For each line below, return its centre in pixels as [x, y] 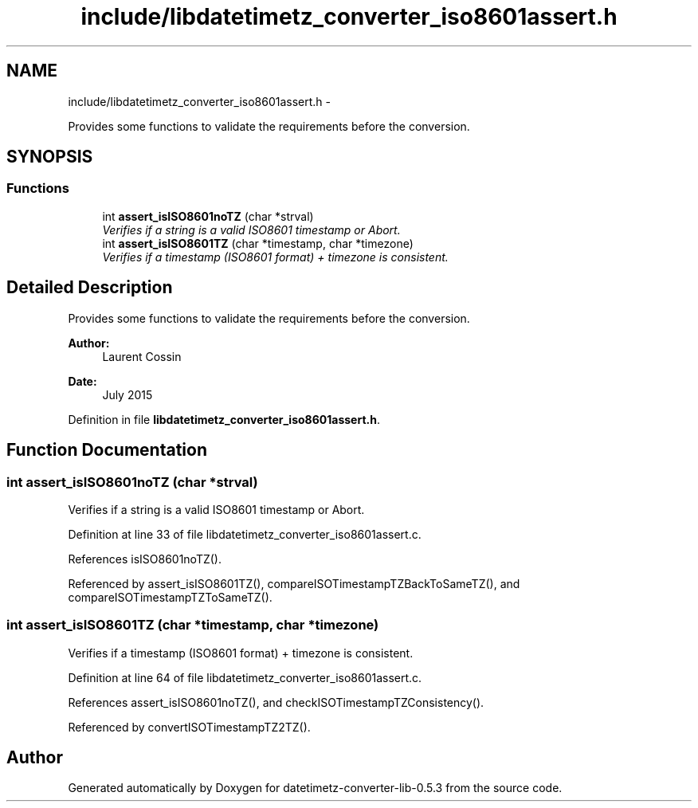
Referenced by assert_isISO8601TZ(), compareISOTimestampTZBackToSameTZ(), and [294, 583]
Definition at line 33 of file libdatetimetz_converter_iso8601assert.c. [245, 534]
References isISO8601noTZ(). [145, 559]
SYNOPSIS [50, 157]
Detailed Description [90, 288]
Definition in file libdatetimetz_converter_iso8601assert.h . [224, 419]
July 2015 [127, 394]
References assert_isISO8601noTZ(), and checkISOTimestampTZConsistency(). [276, 702]
